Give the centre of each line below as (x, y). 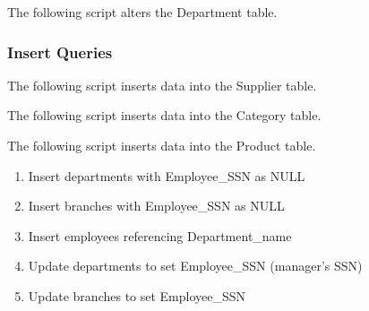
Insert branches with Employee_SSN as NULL (156, 206)
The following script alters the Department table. (142, 12)
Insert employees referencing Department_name (160, 235)
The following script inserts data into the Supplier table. (162, 85)
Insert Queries (60, 52)
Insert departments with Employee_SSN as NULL (167, 175)
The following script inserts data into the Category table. (164, 115)
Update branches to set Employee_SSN (137, 295)
